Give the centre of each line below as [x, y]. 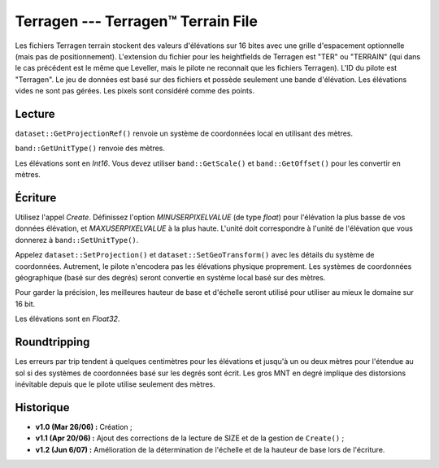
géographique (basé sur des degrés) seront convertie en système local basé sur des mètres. [170, 278]
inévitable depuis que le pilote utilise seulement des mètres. [115, 384]
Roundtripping [52, 342]
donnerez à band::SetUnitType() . [77, 240]
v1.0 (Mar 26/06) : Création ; [84, 427]
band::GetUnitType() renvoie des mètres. [90, 148]
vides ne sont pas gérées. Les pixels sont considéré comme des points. [135, 91]
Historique [42, 407]
